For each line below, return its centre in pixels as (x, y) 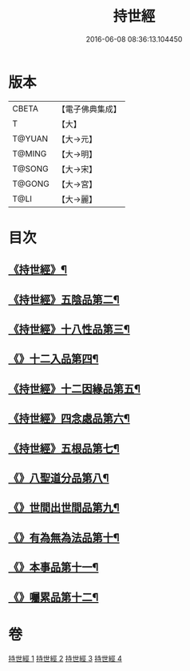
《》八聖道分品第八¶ (59, 478)
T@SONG (31, 168)
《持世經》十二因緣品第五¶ (75, 388)
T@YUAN (30, 139)
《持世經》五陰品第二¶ (64, 299)
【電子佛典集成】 (89, 109)
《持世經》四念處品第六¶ (69, 419)
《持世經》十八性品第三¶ (69, 329)
